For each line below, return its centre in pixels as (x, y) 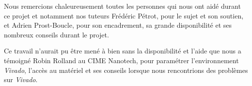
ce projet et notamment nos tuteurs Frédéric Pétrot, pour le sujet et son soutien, (124, 15)
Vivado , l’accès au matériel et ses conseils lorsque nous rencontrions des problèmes (126, 70)
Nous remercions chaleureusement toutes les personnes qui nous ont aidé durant (122, 6)
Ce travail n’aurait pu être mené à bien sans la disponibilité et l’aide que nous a (123, 51)
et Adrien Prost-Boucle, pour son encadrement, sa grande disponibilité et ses (118, 25)
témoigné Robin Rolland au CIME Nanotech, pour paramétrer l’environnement (121, 60)
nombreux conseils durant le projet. (56, 34)
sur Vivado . (21, 79)
